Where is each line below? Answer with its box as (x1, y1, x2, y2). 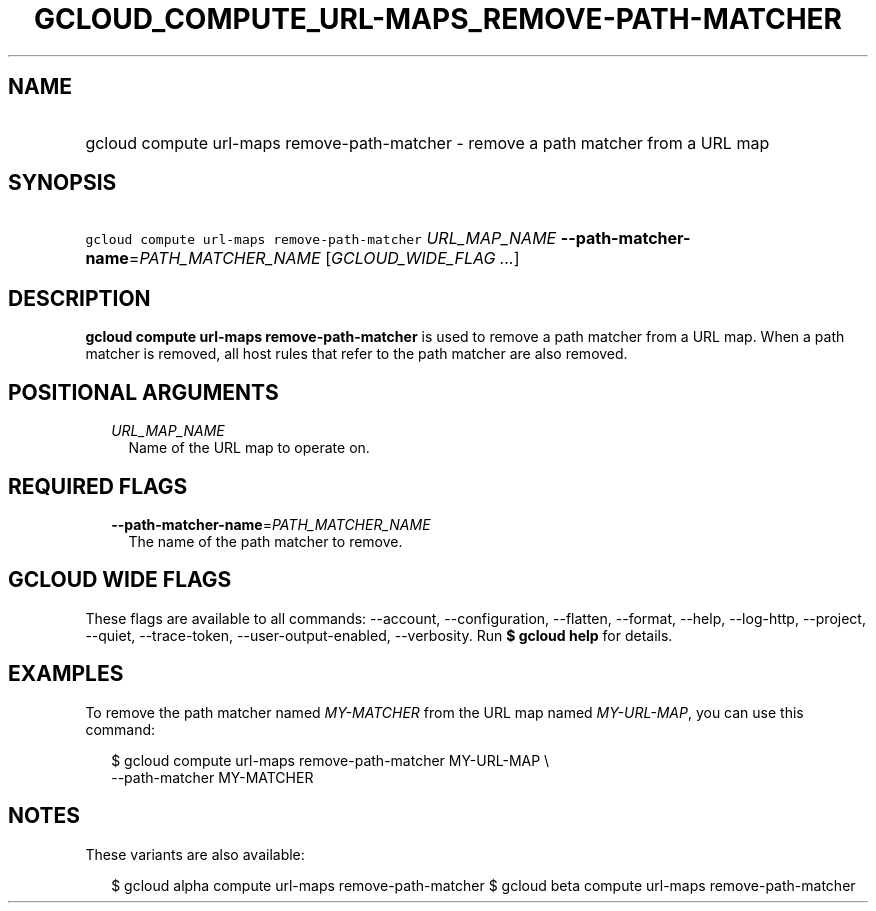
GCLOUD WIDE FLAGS (8, 567, 232, 593)
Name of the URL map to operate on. (128, 439, 370, 457)
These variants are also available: (85, 845, 305, 863)
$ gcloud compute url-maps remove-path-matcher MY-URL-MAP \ (111, 751, 550, 769)
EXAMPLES (8, 661, 124, 687)
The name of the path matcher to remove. (128, 532, 403, 550)
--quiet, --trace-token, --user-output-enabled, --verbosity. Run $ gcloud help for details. (85, 626, 673, 644)
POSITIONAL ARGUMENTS (8, 379, 279, 405)
